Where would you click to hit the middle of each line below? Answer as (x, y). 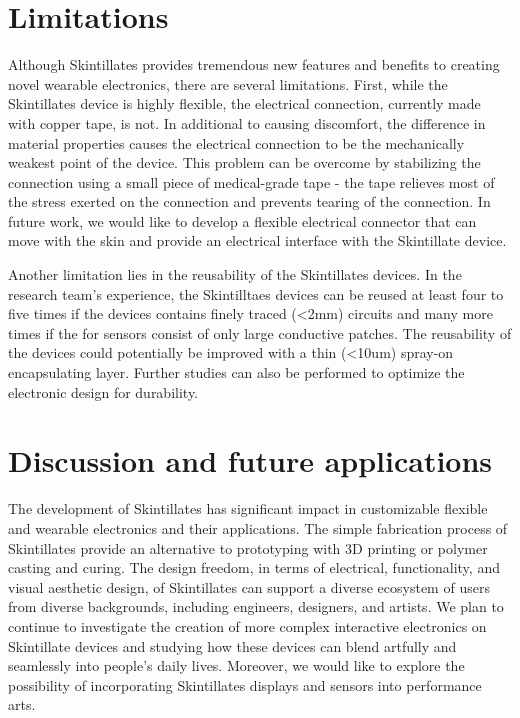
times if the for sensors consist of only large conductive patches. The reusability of (260, 332)
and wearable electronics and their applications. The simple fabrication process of (258, 527)
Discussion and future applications (250, 460)
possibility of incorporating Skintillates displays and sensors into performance (245, 684)
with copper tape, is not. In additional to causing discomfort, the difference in (247, 122)
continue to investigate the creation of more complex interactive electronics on (247, 625)
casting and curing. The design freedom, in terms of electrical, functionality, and (254, 567)
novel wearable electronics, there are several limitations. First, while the (228, 83)
